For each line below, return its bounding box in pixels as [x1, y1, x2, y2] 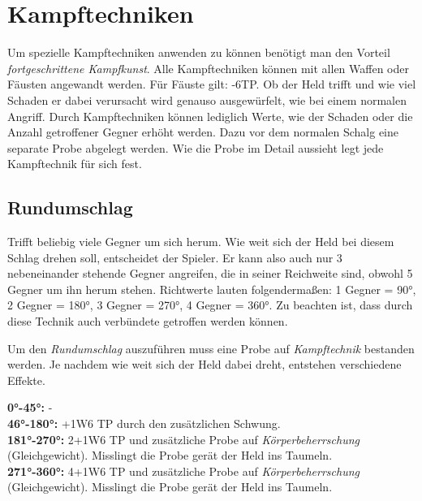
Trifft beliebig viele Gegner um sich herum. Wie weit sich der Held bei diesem [7, 233, 394, 250]
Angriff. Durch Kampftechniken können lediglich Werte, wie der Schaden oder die [7, 107, 413, 124]
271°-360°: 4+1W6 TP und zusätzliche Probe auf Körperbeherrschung [7, 462, 360, 479]
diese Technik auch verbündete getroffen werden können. [7, 313, 288, 330]
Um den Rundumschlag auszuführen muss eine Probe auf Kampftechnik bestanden [7, 339, 415, 356]
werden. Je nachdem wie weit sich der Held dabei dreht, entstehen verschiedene [7, 356, 402, 373]
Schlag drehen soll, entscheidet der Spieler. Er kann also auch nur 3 [7, 248, 342, 266]
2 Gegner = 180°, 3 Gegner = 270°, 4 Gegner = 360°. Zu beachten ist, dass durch [7, 296, 413, 313]
